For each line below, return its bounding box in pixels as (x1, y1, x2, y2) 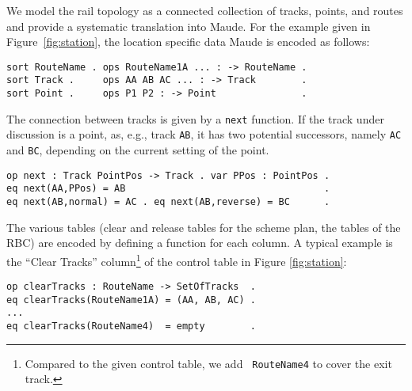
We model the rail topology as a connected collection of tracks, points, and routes (6, 2, 403, 18)
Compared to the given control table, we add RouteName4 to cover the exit (25, 355, 392, 371)
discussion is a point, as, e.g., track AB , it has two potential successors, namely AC (6, 126, 402, 142)
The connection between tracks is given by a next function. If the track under (6, 110, 384, 127)
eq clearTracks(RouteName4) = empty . (6, 321, 256, 332)
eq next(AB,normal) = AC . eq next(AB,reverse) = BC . (6, 196, 330, 208)
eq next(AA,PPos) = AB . (6, 183, 330, 195)
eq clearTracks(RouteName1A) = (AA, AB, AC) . (6, 294, 256, 306)
